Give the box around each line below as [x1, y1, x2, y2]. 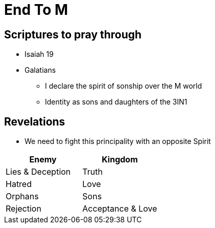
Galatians [25, 66, 56, 75]
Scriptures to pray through [4, 28, 142, 41]
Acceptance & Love [82, 203, 157, 214]
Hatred [6, 179, 32, 190]
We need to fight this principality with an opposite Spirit [25, 137, 211, 146]
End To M [4, 1, 68, 18]
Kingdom [102, 154, 138, 165]
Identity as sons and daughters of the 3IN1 [45, 97, 187, 107]
